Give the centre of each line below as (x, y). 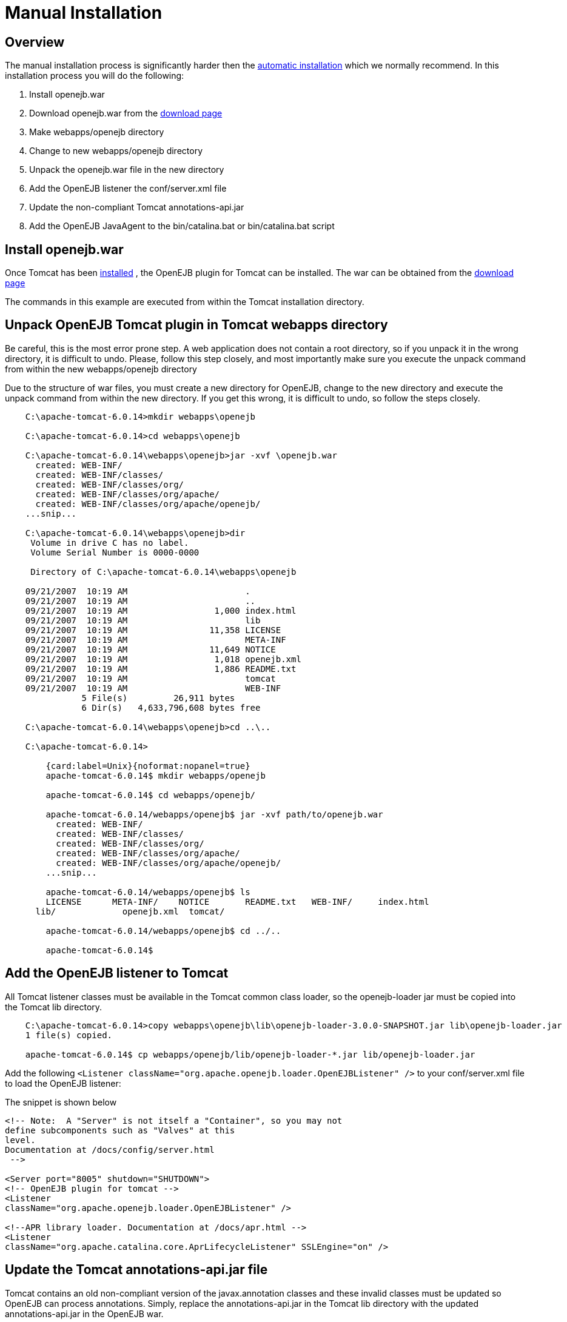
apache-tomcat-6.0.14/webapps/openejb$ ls (148, 892)
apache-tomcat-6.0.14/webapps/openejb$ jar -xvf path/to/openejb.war (214, 814)
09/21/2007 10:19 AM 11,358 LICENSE (153, 630)
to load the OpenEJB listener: (63, 1083)
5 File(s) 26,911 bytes (158, 698)
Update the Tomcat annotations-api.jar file (136, 1270)
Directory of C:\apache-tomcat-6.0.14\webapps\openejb (163, 572)
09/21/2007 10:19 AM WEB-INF (153, 688)
